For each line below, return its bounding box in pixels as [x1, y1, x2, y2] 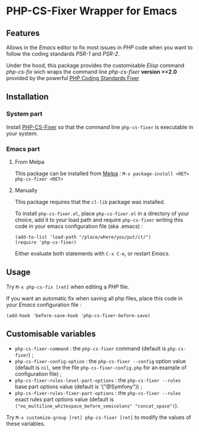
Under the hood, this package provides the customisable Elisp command [6, 62, 185, 69]
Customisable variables [6, 329, 97, 339]
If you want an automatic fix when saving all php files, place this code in [6, 294, 183, 302]
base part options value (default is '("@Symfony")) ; [14, 383, 142, 390]
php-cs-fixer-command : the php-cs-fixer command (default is [14, 345, 166, 352]
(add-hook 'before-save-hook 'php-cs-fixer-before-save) [6, 312, 151, 318]
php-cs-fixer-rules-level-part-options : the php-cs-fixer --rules [14, 376, 181, 384]
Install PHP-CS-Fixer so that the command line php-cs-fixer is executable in [6, 123, 194, 130]
